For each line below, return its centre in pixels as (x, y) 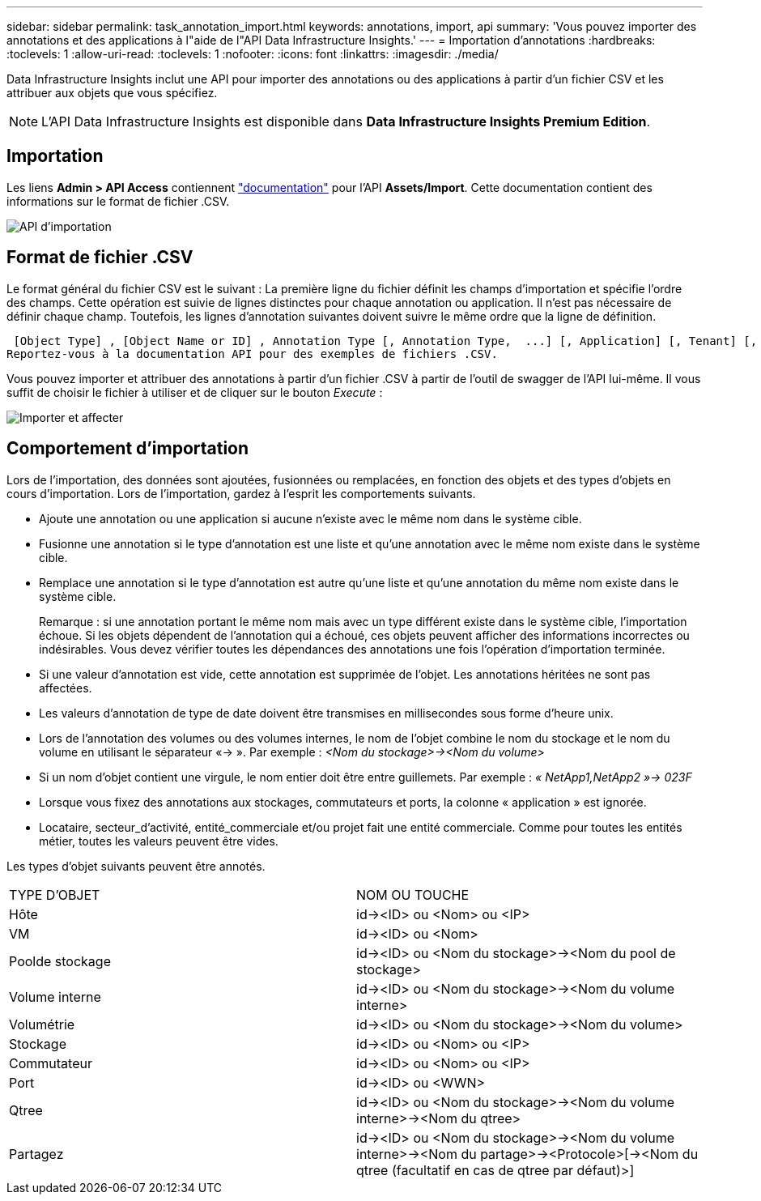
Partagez (36, 1154)
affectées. (66, 688)
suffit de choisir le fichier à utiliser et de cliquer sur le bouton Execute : (195, 392)
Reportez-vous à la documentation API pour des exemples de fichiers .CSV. (252, 353)
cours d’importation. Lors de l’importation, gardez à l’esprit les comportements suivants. (241, 493)
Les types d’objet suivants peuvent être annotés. (136, 866)
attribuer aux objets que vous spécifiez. (112, 93)
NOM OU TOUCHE (413, 894)
